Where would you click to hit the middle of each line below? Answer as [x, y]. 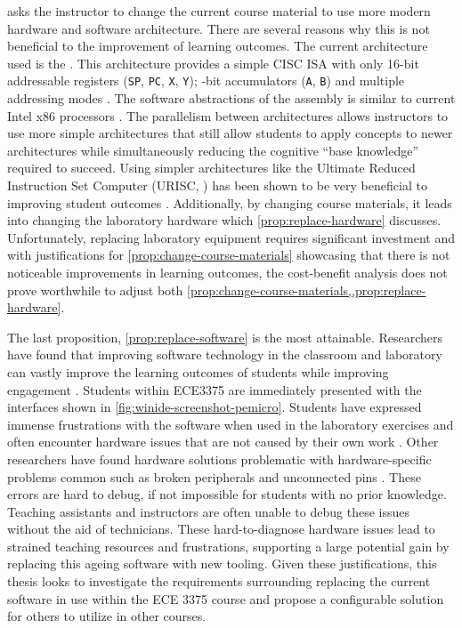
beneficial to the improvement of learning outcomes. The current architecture [218, 46]
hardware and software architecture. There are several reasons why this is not [219, 28]
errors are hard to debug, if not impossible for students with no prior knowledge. [227, 494]
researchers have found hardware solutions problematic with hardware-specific [219, 459]
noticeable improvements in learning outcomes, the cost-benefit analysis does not [227, 272]
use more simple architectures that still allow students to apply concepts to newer [230, 133]
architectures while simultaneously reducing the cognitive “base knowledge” [213, 150]
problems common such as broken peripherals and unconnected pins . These [214, 476]
